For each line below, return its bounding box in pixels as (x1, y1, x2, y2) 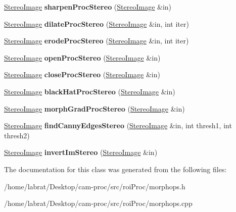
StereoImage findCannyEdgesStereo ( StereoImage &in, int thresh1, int (4, 120, 232, 131)
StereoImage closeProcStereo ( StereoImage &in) (4, 69, 160, 80)
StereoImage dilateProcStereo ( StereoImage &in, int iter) (4, 18, 189, 29)
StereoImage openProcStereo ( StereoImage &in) (4, 52, 161, 63)
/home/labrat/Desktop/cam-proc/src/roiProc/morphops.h (4, 181, 185, 191)
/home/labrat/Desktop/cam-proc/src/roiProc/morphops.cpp (4, 198, 193, 208)
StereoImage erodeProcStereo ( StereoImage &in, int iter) (4, 35, 189, 46)
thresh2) (4, 130, 30, 140)
